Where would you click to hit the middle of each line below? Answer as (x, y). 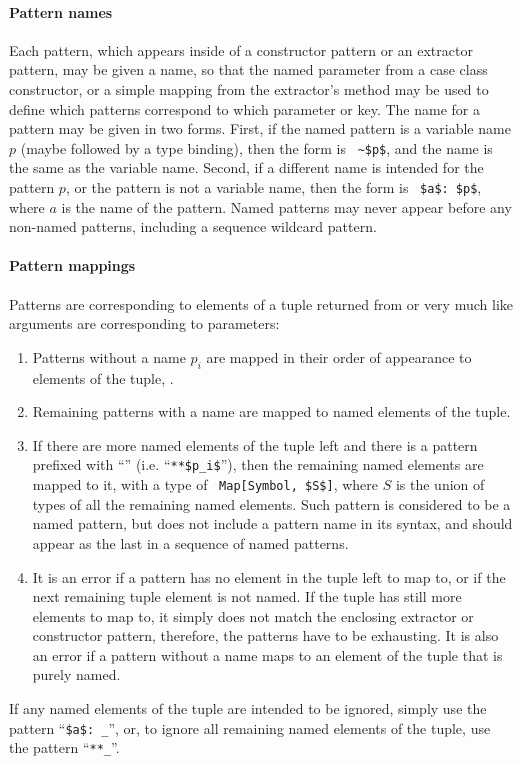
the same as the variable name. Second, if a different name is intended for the (246, 167)
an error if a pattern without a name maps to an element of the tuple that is (267, 654)
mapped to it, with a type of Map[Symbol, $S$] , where (205, 484)
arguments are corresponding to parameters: (144, 323)
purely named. (76, 674)
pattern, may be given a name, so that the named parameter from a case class (248, 69)
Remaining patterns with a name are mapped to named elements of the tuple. (271, 411)
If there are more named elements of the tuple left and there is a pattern (255, 444)
